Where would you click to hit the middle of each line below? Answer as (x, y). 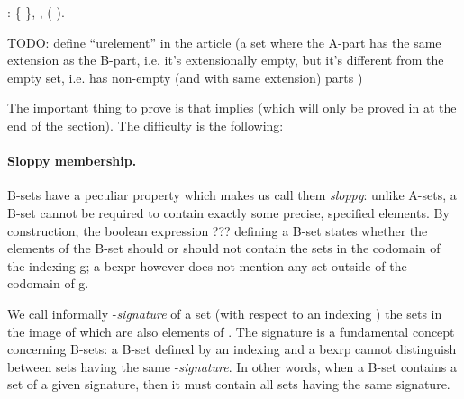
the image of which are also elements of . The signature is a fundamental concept (231, 331)
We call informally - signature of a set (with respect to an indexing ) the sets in (225, 313)
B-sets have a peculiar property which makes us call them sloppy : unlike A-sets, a (232, 195)
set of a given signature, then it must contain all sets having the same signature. (229, 384)
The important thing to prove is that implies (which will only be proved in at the (232, 108)
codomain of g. (48, 283)
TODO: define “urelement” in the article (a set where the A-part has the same (224, 42)
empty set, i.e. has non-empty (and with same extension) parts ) (185, 77)
